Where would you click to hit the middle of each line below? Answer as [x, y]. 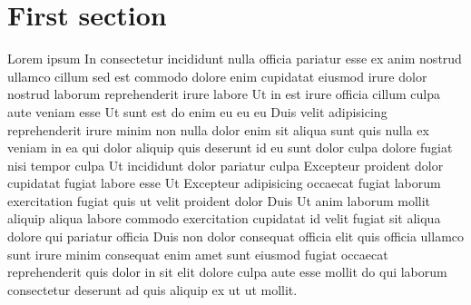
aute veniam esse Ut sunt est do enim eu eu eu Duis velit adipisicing [197, 111]
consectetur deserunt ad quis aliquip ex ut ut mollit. [152, 289]
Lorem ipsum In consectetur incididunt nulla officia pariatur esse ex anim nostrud [235, 59]
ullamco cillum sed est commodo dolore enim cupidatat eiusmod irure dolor [217, 76]
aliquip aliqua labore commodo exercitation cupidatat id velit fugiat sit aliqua [224, 218]
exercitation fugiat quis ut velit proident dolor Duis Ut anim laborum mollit [219, 200]
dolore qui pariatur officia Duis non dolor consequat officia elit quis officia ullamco [236, 236]
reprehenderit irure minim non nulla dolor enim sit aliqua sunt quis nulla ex [218, 129]
